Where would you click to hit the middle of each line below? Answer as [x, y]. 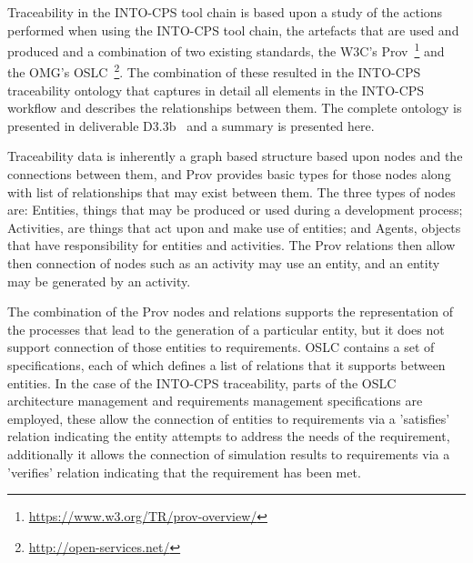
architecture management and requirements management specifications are [215, 401]
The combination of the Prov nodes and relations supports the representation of [231, 312]
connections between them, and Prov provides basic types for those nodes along [229, 174]
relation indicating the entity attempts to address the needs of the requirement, [229, 436]
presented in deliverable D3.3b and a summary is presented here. [191, 125]
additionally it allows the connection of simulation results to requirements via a [229, 453]
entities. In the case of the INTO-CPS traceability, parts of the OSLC [202, 382]
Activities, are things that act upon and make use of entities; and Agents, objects [234, 227]
